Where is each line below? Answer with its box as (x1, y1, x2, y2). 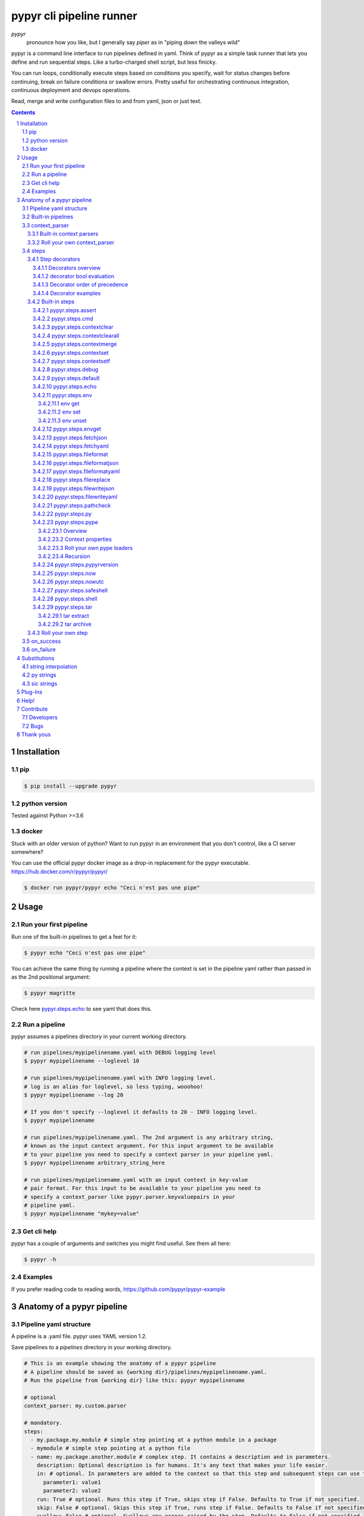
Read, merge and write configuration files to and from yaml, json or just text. (11, 98, 202, 105)
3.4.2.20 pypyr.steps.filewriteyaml (32, 493, 118, 500)
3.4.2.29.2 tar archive (38, 620, 92, 628)
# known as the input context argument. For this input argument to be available (24, 1142, 274, 1149)
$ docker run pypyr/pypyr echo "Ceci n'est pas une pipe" (24, 884, 200, 891)
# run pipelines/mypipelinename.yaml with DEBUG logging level (24, 1049, 217, 1056)
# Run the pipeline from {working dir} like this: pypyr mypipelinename (24, 1377, 245, 1384)
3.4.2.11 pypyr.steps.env (32, 391, 92, 398)
